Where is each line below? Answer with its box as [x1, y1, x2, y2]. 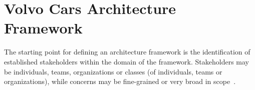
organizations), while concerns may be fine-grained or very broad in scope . [4, 76, 236, 86]
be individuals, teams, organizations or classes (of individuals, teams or [4, 66, 222, 76]
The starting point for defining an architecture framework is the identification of [4, 46, 250, 57]
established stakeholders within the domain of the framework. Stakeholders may [4, 56, 249, 66]
